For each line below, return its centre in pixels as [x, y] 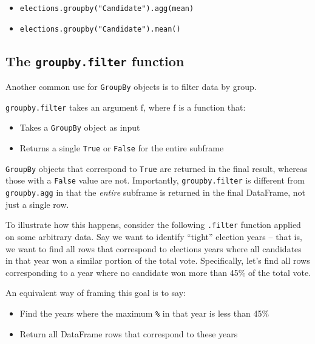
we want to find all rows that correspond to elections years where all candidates [154, 248]
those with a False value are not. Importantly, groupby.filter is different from [155, 180]
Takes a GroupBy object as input [80, 127]
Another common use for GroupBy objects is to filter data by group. [131, 87]
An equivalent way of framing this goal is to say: [96, 293]
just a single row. [37, 204]
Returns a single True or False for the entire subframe [122, 148]
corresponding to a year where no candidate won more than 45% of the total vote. [158, 272]
